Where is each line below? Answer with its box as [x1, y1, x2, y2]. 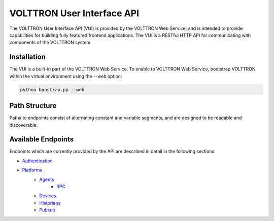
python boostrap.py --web [20, 87, 85, 92]
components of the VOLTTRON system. [9, 40, 92, 46]
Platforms [22, 167, 43, 173]
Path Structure [9, 101, 57, 110]
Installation [9, 53, 46, 61]
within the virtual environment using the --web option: [9, 73, 122, 79]
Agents [39, 176, 54, 182]
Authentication [22, 158, 53, 164]
